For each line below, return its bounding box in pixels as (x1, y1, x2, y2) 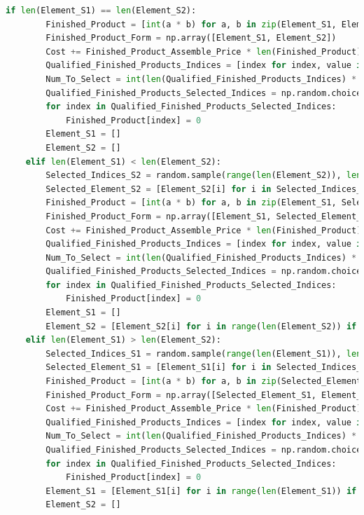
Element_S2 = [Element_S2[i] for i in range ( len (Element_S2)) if (45, 321, 357, 331)
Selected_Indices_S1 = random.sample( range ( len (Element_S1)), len (45, 348, 362, 359)
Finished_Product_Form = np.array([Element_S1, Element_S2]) (45, 33, 337, 43)
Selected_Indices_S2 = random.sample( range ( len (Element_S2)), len (45, 170, 362, 181)
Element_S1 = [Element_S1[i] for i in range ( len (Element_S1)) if (45, 486, 357, 496)
